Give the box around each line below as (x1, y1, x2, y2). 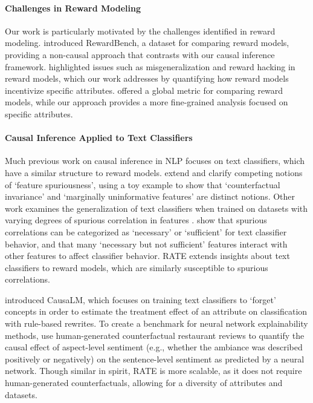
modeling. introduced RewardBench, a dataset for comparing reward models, (5, 36, 289, 49)
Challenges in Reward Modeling (5, 1, 141, 14)
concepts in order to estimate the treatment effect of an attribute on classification (5, 305, 308, 318)
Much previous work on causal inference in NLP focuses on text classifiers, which (5, 154, 305, 167)
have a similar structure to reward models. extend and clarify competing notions (5, 166, 303, 179)
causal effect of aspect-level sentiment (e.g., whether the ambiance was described (5, 341, 303, 353)
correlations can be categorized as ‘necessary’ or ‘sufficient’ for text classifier (5, 225, 287, 238)
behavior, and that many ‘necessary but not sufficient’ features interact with (5, 237, 288, 250)
